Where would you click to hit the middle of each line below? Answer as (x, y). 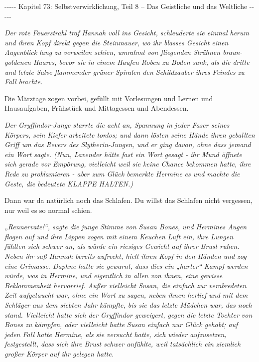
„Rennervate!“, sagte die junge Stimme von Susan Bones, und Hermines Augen (126, 227)
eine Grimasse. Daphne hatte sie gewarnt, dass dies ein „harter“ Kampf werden (126, 266)
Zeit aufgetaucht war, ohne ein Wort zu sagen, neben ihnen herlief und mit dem (126, 295)
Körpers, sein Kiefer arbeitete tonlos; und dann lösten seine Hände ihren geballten (130, 134)
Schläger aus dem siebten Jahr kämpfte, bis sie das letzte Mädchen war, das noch (128, 305)
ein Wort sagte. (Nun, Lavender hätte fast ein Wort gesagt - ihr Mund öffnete (123, 154)
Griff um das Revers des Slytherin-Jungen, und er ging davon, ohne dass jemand (128, 144)
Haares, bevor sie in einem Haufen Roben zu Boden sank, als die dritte (141, 62)
